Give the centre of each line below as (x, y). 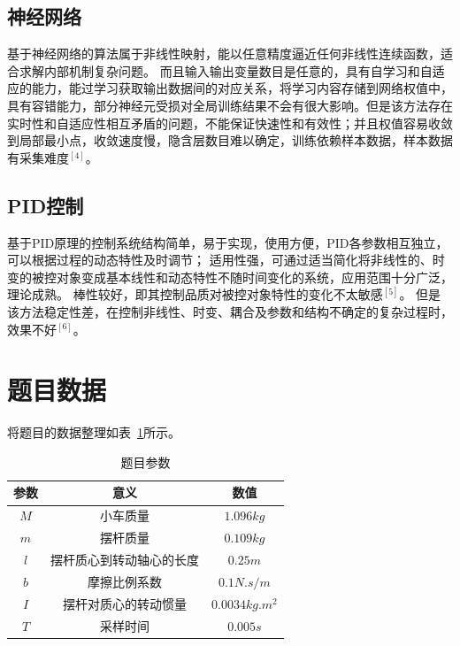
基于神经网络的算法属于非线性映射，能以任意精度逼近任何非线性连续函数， (224, 54)
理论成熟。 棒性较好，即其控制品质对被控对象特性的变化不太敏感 (195, 294)
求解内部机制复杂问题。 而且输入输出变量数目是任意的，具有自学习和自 (226, 70)
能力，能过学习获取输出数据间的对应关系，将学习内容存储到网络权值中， (242, 88)
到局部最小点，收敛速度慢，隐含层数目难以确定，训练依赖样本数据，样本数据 (230, 140)
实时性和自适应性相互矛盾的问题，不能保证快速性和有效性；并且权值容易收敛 (230, 123)
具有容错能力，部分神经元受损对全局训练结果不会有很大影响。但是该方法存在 (230, 105)
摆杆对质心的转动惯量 (125, 603)
